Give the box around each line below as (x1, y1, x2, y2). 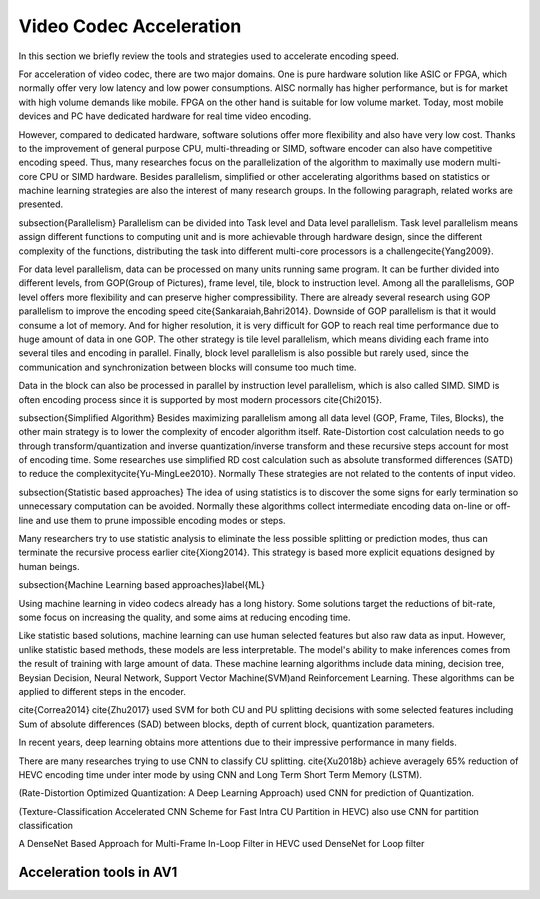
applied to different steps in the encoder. (18, 685, 187, 697)
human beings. (18, 560, 80, 572)
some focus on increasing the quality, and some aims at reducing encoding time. (18, 611, 351, 623)
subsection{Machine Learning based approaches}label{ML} (18, 579, 265, 591)
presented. (18, 198, 64, 210)
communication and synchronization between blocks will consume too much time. (18, 361, 357, 373)
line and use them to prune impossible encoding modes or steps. (18, 514, 286, 526)
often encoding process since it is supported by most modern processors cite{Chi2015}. (18, 393, 382, 405)
